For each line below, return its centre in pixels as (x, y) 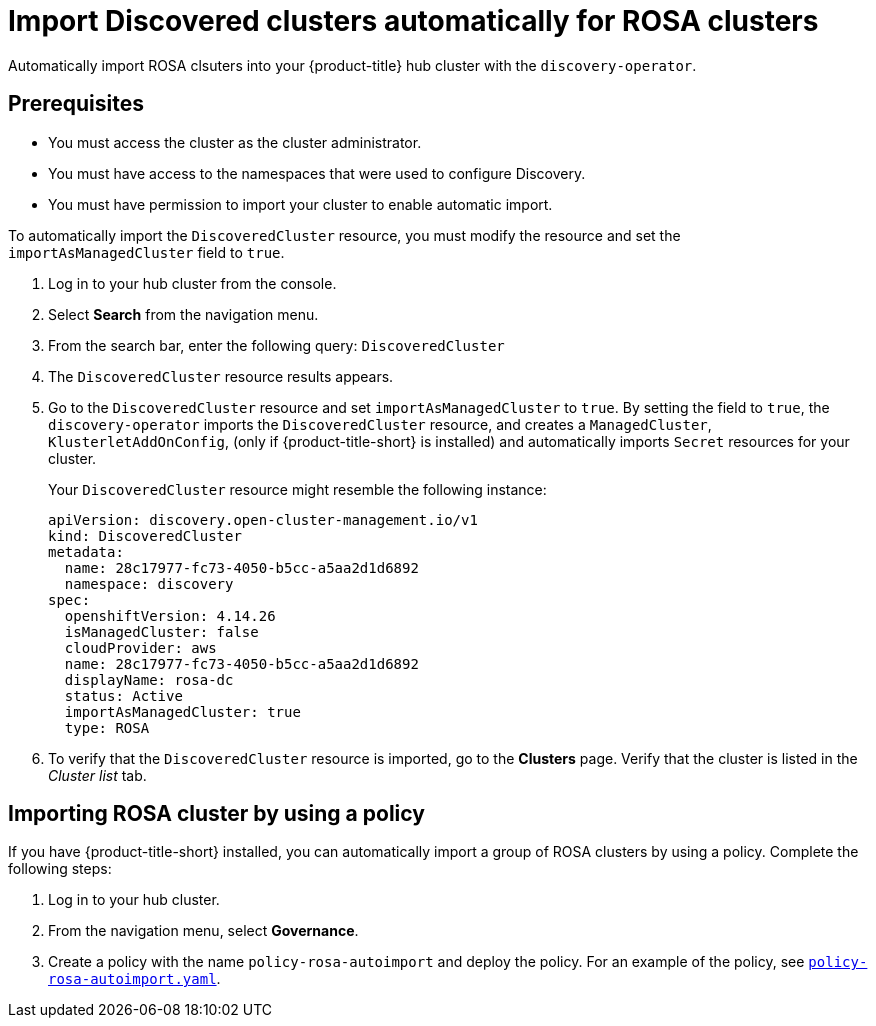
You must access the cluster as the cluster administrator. (235, 142)
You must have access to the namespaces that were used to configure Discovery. (317, 173)
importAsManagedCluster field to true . (146, 252)
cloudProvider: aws (140, 647)
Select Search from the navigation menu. (183, 314)
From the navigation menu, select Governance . (203, 931)
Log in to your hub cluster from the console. (192, 283)
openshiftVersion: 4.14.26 (170, 615)
